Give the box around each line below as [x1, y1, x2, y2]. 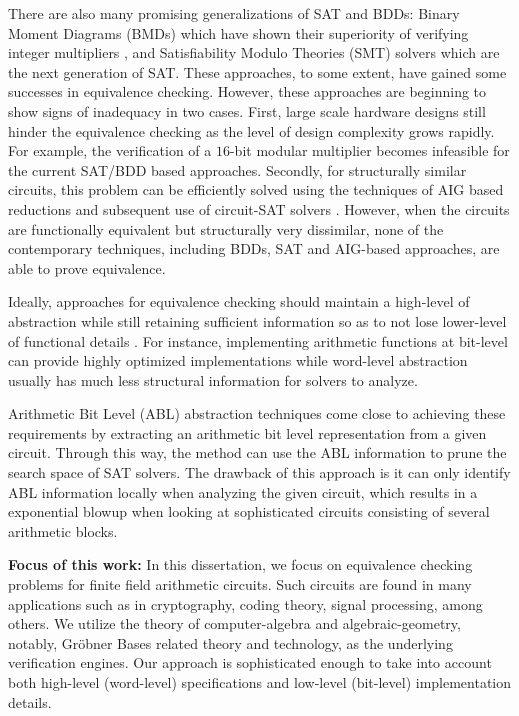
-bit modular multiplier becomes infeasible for [229, 140, 510, 161]
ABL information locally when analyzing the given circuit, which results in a [8, 481, 478, 502]
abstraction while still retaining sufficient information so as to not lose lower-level [8, 310, 507, 331]
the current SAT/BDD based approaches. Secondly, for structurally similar [8, 159, 467, 180]
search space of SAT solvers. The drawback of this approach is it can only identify [8, 462, 511, 483]
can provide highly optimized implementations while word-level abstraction [8, 350, 468, 371]
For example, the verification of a [8, 140, 212, 161]
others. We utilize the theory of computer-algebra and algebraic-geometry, [8, 613, 461, 634]
